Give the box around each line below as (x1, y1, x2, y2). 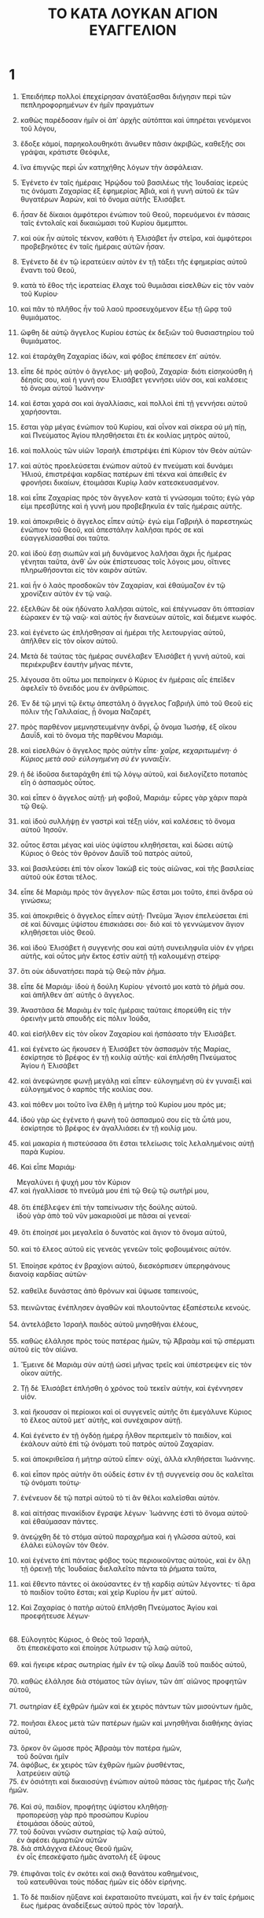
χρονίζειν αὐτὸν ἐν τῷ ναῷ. (20, 588, 112, 598)
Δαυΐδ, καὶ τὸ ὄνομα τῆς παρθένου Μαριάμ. (20, 730, 164, 740)
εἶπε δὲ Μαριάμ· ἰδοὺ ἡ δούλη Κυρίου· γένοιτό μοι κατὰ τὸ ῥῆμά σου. (20, 981, 246, 991)
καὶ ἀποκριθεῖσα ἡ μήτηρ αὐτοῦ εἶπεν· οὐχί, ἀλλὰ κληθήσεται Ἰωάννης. (20, 1454, 256, 1463)
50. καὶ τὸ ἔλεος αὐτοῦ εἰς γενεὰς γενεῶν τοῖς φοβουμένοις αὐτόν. (9, 1244, 232, 1253)
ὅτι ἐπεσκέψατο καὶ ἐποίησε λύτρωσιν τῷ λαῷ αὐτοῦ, (16, 1643, 193, 1652)
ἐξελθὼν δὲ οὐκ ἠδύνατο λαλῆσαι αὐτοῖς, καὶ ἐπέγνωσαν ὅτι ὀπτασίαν (20, 603, 255, 614)
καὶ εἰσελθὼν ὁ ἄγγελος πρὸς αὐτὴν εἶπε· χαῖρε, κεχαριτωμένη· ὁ (20, 745, 238, 755)
